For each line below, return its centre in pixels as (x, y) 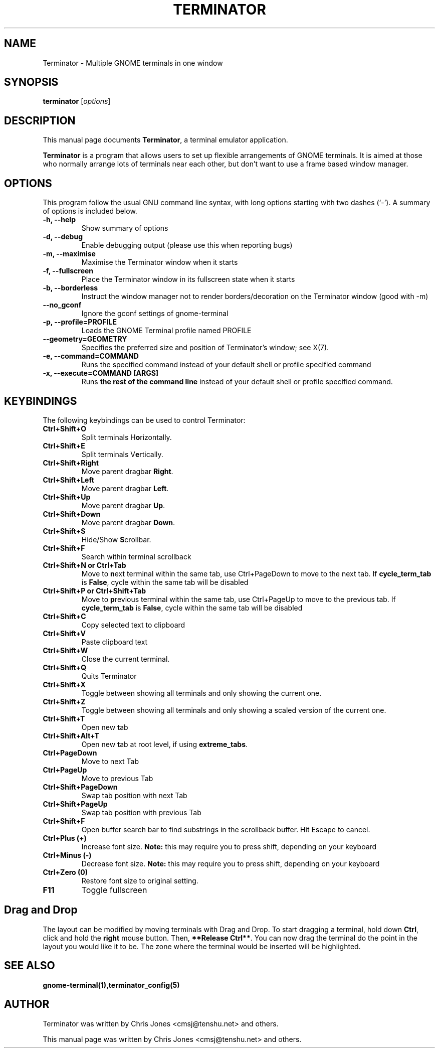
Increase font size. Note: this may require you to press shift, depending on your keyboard (229, 846)
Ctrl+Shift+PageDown (80, 787)
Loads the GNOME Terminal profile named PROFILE (166, 331)
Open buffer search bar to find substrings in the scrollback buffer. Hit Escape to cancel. (226, 829)
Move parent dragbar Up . (123, 505)
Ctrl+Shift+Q (65, 667)
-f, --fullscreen (68, 271)
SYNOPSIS (31, 82)
